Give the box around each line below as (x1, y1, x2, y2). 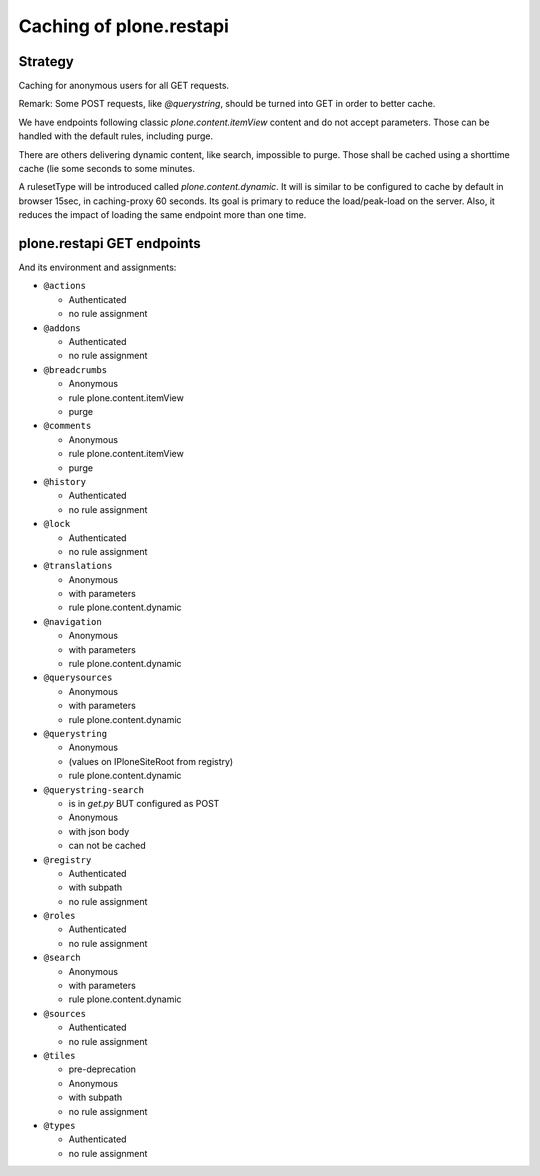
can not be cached (68, 840, 147, 852)
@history (43, 476, 87, 487)
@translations (43, 560, 113, 572)
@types (43, 1120, 76, 1131)
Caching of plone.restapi (18, 15, 229, 37)
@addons (43, 322, 82, 334)
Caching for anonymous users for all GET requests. (18, 80, 230, 92)
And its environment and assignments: (18, 261, 177, 274)
